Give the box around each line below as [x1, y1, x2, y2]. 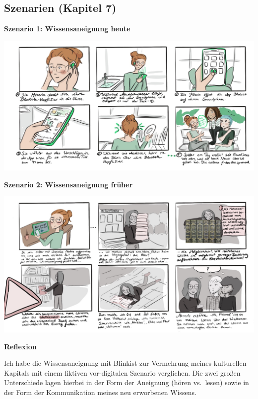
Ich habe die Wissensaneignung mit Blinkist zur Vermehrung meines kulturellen [4, 358, 247, 368]
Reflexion [4, 341, 37, 351]
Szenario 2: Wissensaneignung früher [4, 179, 133, 189]
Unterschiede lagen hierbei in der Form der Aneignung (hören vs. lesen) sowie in [4, 377, 249, 388]
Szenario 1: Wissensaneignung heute [4, 23, 130, 34]
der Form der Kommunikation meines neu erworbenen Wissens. [4, 387, 197, 397]
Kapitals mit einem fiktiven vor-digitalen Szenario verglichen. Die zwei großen [4, 367, 241, 378]
